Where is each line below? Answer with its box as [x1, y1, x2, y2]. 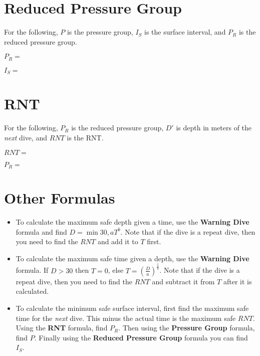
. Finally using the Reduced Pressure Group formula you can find [34, 332, 248, 342]
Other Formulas [4, 188, 115, 208]
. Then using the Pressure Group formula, [118, 322, 255, 333]
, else [108, 265, 124, 275]
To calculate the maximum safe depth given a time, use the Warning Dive [16, 217, 249, 227]
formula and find [16, 226, 67, 237]
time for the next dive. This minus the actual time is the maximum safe [16, 312, 236, 323]
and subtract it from [152, 276, 215, 286]
